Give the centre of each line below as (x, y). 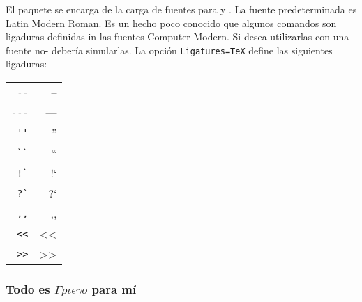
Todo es (28, 288)
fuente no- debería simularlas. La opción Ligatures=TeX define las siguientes (169, 50)
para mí (114, 288)
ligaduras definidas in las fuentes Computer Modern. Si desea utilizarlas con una (178, 37)
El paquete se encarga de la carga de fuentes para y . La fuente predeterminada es (181, 9)
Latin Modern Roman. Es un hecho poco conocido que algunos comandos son (171, 23)
